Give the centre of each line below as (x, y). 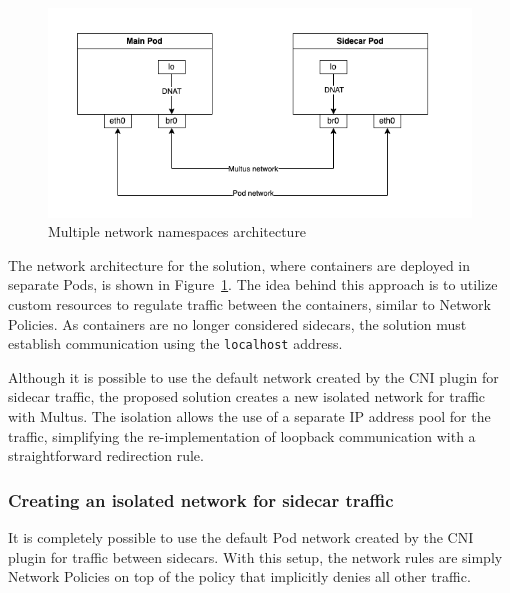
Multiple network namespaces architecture (177, 231)
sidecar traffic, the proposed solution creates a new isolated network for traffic (247, 396)
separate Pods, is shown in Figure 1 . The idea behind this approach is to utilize (253, 284)
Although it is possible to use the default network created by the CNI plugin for (253, 376)
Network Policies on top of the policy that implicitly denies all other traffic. (239, 576)
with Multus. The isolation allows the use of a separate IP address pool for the (249, 416)
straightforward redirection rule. (106, 455)
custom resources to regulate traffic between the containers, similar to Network (249, 304)
